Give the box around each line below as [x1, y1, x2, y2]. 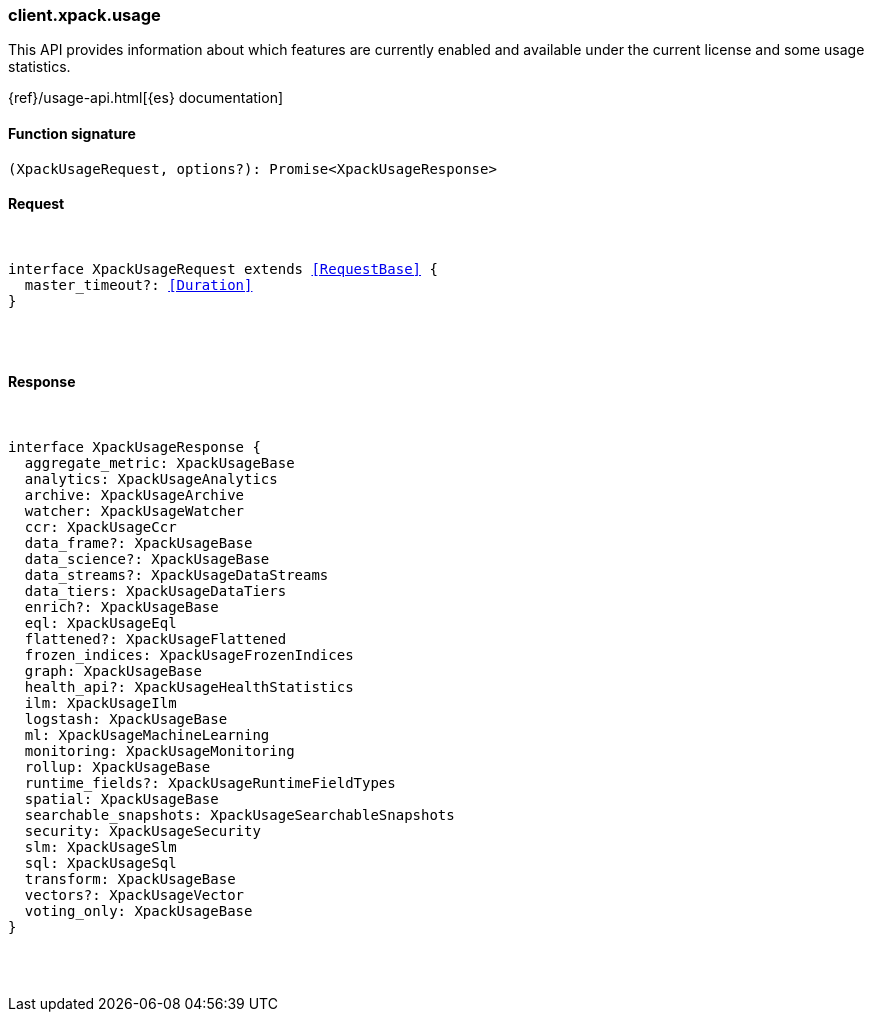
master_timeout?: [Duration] [24, 276, 253, 293]
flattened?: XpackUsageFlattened [24, 631, 287, 648]
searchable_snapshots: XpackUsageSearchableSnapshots [24, 807, 455, 824]
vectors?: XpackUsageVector [24, 887, 245, 904]
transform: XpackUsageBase [24, 871, 236, 888]
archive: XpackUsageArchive [24, 487, 245, 504]
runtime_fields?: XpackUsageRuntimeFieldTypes [24, 775, 396, 792]
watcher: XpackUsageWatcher [24, 503, 245, 520]
